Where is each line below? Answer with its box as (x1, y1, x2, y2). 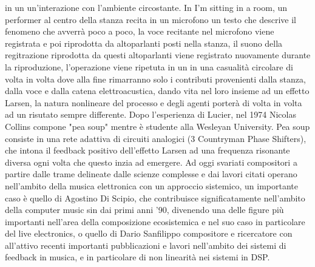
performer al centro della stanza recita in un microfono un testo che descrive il (5, 13, 296, 25)
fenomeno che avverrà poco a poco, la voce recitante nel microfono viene (5, 25, 274, 38)
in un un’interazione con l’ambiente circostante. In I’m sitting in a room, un (5, 1, 288, 13)
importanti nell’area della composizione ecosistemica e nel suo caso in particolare (5, 215, 305, 228)
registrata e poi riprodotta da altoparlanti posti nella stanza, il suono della (5, 36, 283, 49)
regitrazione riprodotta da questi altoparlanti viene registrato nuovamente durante (5, 49, 311, 61)
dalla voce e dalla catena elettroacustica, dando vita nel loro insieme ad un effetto (5, 84, 310, 97)
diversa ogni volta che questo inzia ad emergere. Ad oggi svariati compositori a (5, 155, 297, 168)
